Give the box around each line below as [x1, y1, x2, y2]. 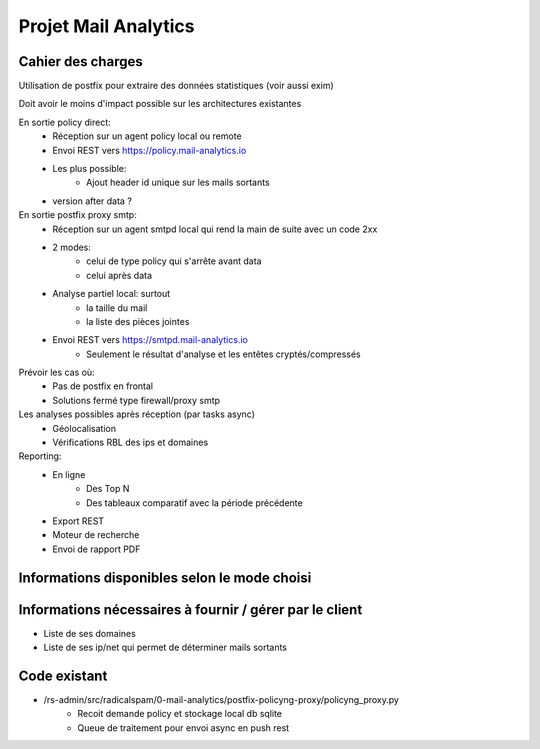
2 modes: [52, 241, 92, 253]
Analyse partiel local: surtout [52, 288, 171, 300]
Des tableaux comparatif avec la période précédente [86, 496, 304, 509]
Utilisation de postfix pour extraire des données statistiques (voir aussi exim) [18, 80, 334, 92]
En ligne [52, 468, 86, 480]
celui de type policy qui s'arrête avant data [86, 255, 262, 267]
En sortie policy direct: [18, 116, 112, 128]
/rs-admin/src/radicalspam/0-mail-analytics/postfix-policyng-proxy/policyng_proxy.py [43, 694, 400, 705]
